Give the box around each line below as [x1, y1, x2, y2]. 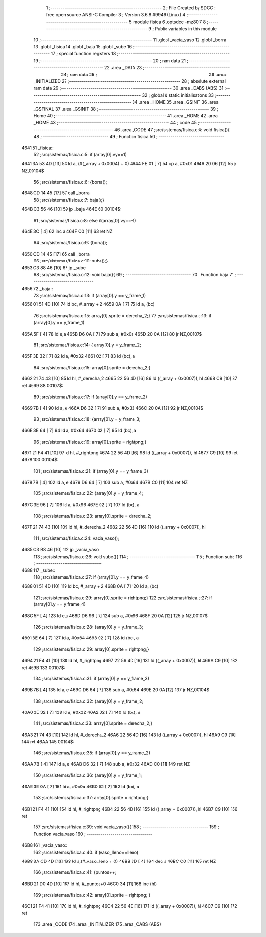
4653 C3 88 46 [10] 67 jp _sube [21, 264, 86, 271]
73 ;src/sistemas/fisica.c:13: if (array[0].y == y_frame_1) [33, 293, 146, 299]
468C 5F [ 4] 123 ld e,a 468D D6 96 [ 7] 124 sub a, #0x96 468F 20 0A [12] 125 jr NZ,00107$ [21, 612, 208, 619]
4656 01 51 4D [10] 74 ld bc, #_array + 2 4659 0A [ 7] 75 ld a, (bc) [21, 301, 155, 307]
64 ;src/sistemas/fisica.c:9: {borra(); [33, 240, 108, 246]
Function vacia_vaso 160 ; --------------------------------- [33, 831, 153, 837]
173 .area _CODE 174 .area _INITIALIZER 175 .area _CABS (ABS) [33, 921, 161, 927]
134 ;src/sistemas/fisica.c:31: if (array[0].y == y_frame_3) [33, 675, 150, 681]
